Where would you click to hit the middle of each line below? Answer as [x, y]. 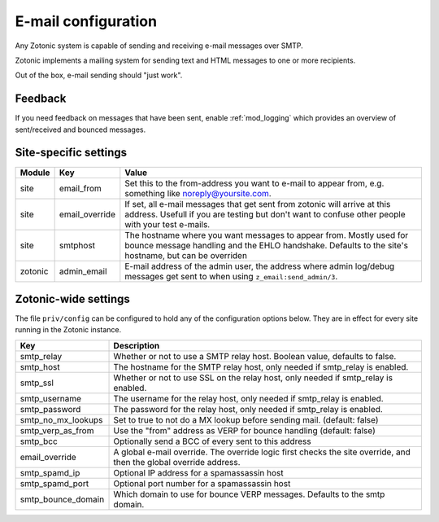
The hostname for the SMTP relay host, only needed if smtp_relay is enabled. [261, 366]
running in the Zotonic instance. [68, 330]
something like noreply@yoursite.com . [198, 193]
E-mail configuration [86, 21]
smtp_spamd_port [54, 483]
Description [137, 345]
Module [35, 173]
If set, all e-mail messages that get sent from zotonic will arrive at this [258, 204]
